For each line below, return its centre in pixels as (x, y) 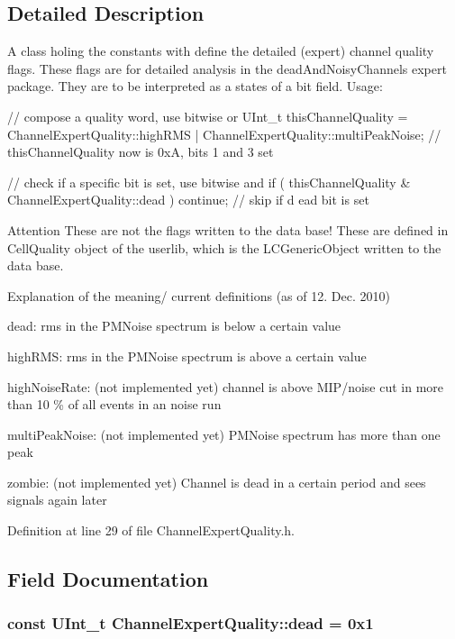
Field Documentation (108, 579)
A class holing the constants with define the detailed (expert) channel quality (221, 51)
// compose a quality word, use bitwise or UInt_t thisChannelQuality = (208, 116)
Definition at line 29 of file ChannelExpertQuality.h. (151, 530)
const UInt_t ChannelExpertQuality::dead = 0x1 (191, 623)
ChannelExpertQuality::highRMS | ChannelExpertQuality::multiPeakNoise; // (224, 134)
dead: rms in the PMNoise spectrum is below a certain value (174, 326)
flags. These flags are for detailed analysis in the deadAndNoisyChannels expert (227, 68)
